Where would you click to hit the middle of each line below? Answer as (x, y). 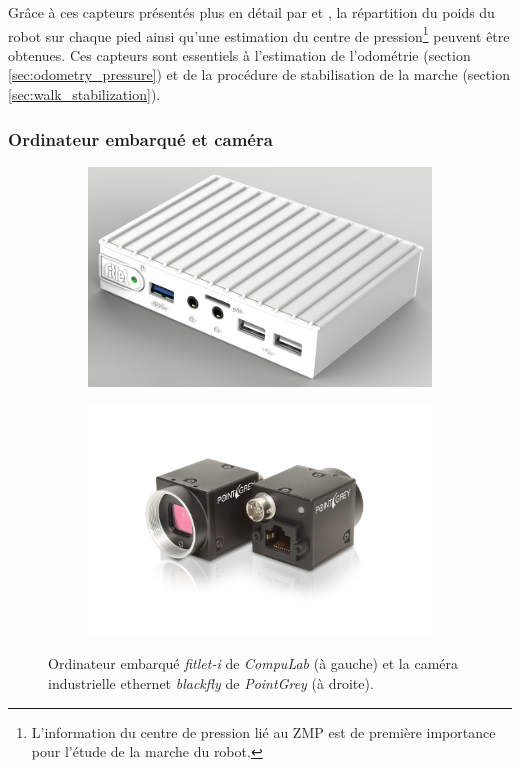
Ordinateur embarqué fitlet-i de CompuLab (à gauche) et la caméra (253, 663)
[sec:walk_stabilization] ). (84, 94)
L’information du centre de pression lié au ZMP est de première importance (263, 731)
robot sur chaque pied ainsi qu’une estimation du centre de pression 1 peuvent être (259, 34)
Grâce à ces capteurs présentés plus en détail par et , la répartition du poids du (251, 12)
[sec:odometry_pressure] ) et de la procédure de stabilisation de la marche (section (259, 74)
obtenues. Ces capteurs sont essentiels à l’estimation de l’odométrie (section (239, 54)
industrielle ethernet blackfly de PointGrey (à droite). (211, 683)
